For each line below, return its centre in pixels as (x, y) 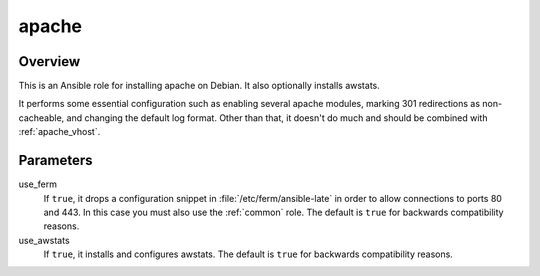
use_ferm (37, 184)
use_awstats (44, 240)
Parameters (55, 160)
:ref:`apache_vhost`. (59, 132)
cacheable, (41, 117)
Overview (49, 61)
